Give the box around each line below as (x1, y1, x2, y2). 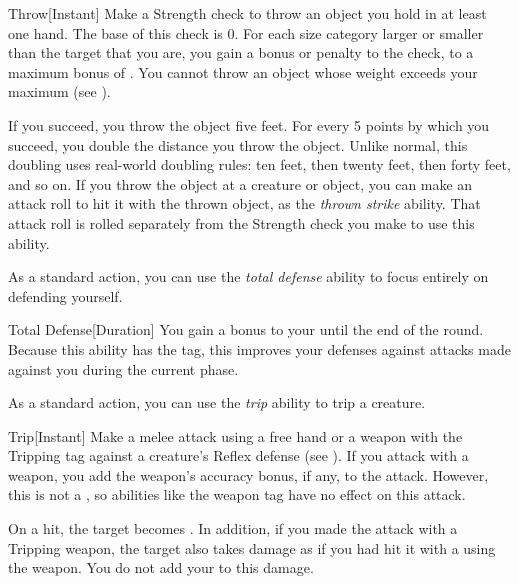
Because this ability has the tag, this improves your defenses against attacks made (8, 338, 511, 359)
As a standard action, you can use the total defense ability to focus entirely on (8, 266, 489, 287)
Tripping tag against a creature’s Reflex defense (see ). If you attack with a (8, 445, 469, 466)
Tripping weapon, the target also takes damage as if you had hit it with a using (8, 537, 496, 558)
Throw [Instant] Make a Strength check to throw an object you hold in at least (8, 3, 487, 23)
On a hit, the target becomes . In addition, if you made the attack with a (8, 518, 458, 539)
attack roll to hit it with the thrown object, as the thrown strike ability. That (8, 193, 481, 214)
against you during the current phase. (8, 358, 239, 379)
